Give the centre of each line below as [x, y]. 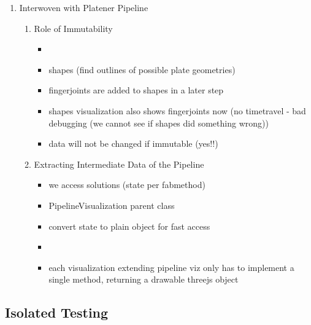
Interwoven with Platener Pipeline [84, 7]
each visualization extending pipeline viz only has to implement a [171, 267]
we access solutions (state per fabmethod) [127, 185]
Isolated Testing [57, 312]
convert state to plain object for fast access [129, 226]
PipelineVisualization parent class [112, 205]
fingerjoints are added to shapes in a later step [136, 90]
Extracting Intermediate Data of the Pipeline [119, 164]
